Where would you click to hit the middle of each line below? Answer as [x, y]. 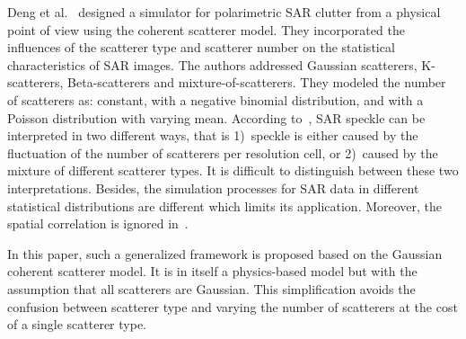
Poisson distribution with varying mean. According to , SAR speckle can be [216, 117]
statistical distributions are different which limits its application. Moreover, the [225, 205]
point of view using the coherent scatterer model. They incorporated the [206, 29]
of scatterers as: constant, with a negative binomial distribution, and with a [215, 99]
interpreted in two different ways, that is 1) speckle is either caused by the [213, 135]
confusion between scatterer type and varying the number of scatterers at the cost [233, 306]
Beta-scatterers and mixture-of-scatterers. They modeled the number [257, 82]
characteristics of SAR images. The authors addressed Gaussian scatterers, [212, 64]
